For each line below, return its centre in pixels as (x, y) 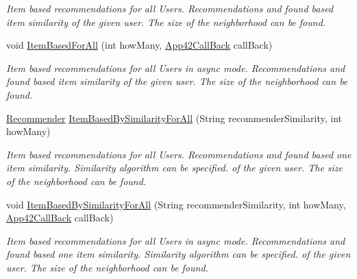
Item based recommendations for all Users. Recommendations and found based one (179, 154)
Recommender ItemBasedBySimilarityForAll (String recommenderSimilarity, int (174, 118)
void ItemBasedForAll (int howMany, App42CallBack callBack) (139, 45)
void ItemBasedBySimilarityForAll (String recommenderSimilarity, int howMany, (176, 204)
